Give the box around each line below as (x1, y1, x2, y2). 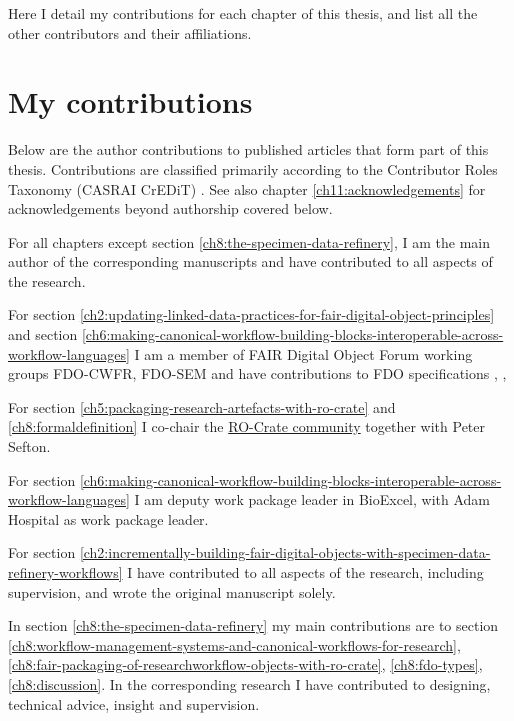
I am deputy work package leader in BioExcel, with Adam (134, 489, 491, 510)
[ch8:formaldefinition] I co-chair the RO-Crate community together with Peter (8, 416, 485, 437)
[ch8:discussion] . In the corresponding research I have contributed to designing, (8, 673, 491, 694)
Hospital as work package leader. (8, 508, 209, 529)
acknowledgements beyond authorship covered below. (8, 198, 333, 219)
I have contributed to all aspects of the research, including (127, 562, 484, 582)
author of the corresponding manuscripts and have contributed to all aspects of (8, 251, 493, 272)
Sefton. (8, 436, 51, 457)
